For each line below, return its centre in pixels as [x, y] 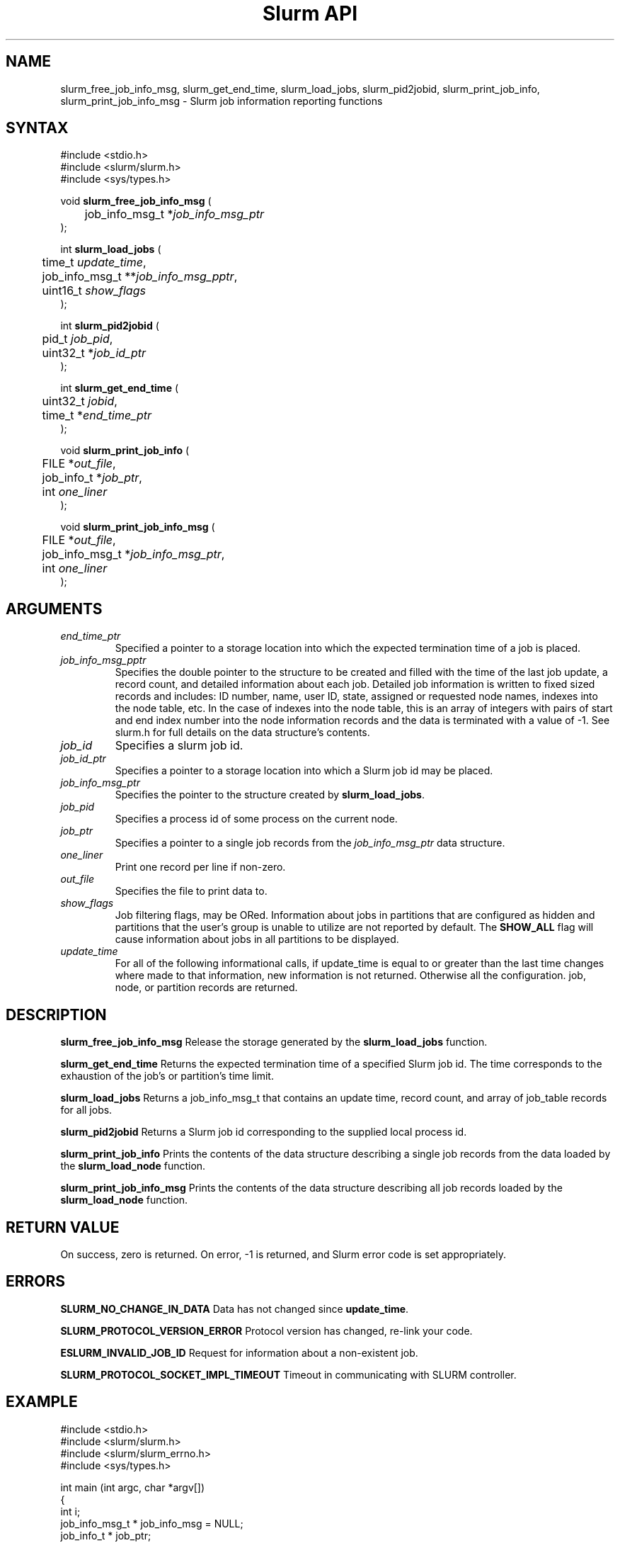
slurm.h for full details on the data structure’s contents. [242, 733]
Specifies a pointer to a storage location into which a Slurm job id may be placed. [304, 771]
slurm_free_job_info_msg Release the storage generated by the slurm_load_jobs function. [274, 1042]
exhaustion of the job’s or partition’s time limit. [167, 1076]
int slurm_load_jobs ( [111, 249]
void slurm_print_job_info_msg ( [138, 527]
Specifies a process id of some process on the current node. [256, 819]
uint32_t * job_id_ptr [94, 353]
